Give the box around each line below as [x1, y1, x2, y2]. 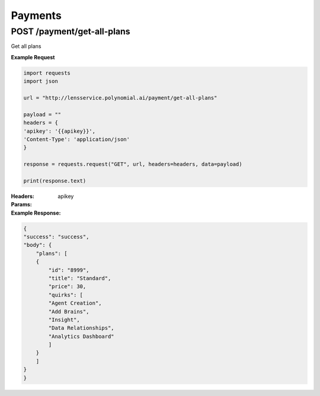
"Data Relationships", [48, 325, 115, 331]
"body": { [23, 242, 52, 248]
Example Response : [11, 209, 61, 216]
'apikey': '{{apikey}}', [23, 127, 96, 135]
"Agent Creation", [48, 300, 102, 306]
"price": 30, [48, 283, 87, 290]
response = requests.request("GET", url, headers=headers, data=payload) [23, 161, 242, 168]
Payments [11, 9, 62, 22]
